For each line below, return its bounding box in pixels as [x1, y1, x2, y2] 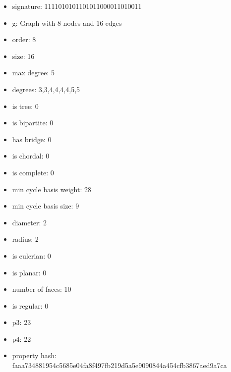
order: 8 [12, 34, 36, 45]
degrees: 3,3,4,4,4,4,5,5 [12, 84, 80, 94]
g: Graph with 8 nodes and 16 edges [12, 17, 122, 28]
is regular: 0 [12, 300, 49, 311]
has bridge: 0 [12, 134, 52, 144]
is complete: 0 [12, 167, 54, 177]
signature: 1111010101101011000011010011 [12, 1, 142, 11]
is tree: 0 [12, 101, 39, 111]
